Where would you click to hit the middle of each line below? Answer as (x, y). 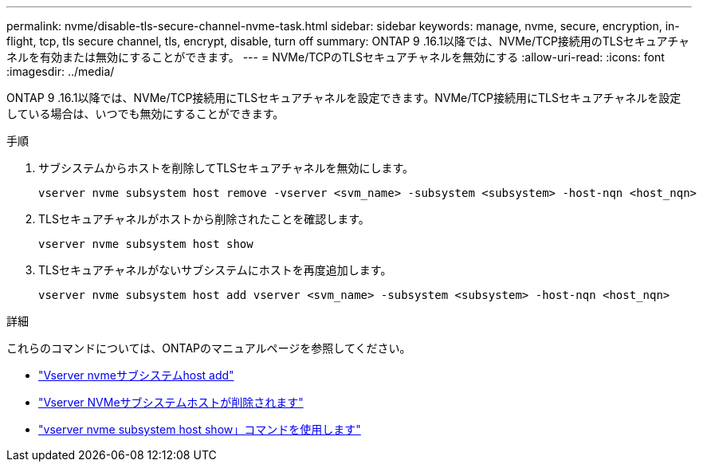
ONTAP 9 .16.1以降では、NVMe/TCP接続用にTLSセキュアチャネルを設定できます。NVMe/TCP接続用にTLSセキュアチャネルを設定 (344, 98)
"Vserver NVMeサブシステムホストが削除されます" (171, 402)
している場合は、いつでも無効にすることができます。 (145, 114)
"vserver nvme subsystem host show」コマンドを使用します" (200, 429)
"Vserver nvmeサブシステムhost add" (136, 375)
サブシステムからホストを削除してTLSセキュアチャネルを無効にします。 (226, 168)
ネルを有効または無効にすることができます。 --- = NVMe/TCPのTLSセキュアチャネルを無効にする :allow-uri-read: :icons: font (336, 57)
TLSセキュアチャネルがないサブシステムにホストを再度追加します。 (215, 270)
